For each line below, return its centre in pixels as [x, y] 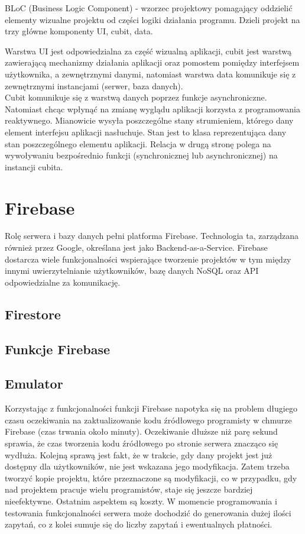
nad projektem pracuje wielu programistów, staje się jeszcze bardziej [129, 489]
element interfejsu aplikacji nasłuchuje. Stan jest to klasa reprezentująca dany [146, 132]
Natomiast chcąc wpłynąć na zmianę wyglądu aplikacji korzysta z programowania [153, 109]
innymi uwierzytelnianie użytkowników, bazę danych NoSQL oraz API [132, 271]
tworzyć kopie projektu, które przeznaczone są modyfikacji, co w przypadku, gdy [151, 478]
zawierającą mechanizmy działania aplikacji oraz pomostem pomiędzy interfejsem [152, 62]
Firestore [33, 314]
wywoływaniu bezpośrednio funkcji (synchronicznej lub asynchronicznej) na [141, 155]
